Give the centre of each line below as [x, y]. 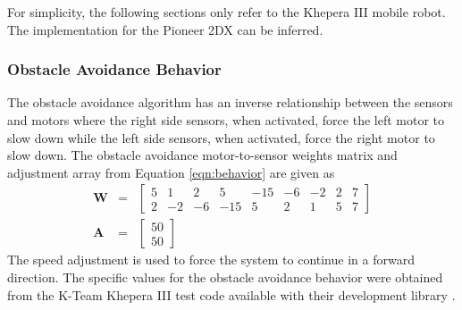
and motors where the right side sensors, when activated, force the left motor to [226, 120]
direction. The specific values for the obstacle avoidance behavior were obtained [225, 277]
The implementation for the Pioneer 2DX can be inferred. [165, 29]
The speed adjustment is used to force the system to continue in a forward [211, 260]
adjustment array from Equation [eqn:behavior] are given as [171, 172]
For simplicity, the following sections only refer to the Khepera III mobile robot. [227, 12]
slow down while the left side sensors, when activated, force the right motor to [221, 137]
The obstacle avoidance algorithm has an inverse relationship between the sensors [230, 102]
